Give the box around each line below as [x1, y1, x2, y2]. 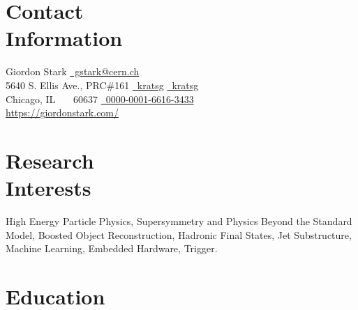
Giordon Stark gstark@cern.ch [6, 64, 140, 79]
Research [6, 146, 94, 174]
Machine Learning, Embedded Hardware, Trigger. [6, 241, 218, 256]
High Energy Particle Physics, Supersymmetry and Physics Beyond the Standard [6, 214, 352, 228]
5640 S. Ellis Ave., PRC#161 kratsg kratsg [6, 77, 199, 92]
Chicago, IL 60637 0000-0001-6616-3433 [6, 91, 194, 106]
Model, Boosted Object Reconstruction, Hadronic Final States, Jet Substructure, [6, 227, 352, 242]
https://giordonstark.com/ [6, 105, 119, 120]
